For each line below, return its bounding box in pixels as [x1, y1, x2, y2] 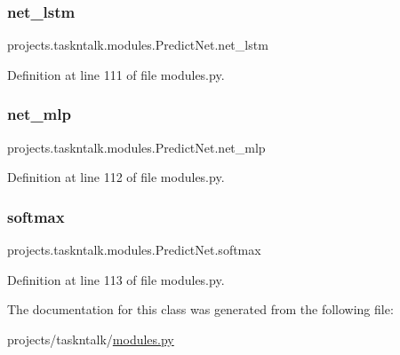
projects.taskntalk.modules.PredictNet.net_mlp [7, 138, 266, 156]
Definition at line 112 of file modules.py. [7, 168, 225, 186]
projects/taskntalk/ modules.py [7, 329, 174, 348]
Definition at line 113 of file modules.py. [7, 270, 225, 288]
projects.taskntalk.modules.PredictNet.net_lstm [7, 35, 268, 54]
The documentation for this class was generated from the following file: [7, 300, 394, 319]
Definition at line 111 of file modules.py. [7, 65, 225, 83]
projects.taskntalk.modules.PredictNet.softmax [7, 241, 261, 259]
